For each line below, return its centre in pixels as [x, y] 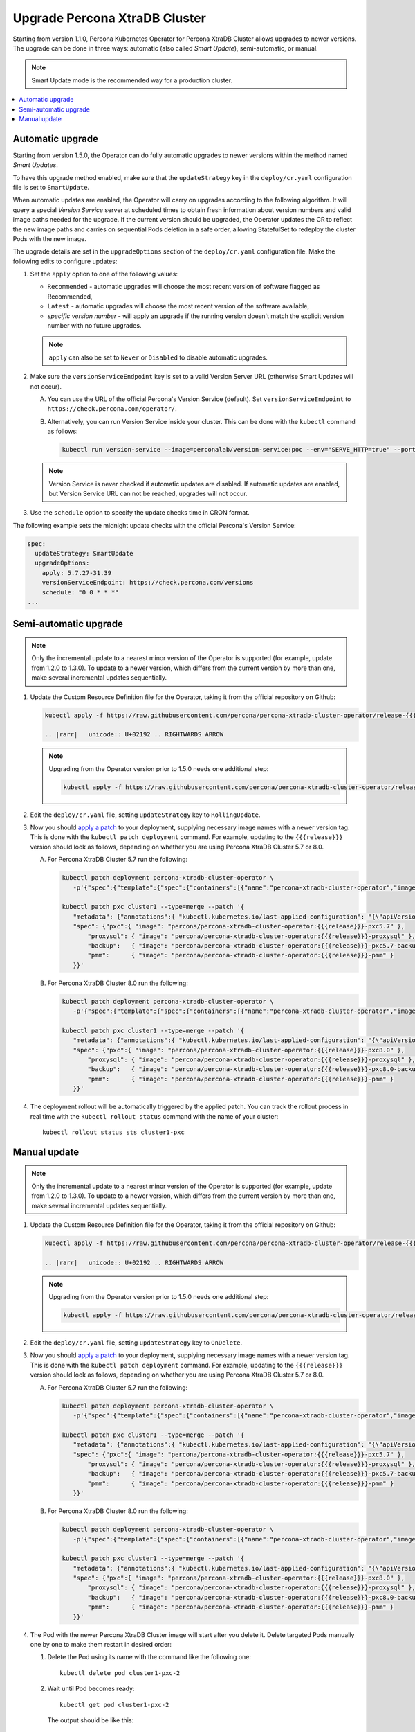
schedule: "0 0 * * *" [80, 592]
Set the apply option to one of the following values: [104, 274]
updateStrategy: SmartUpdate [84, 554]
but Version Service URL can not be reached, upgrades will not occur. [148, 493]
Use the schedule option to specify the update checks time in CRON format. [140, 513]
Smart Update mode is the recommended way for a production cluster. [132, 80]
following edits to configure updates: [65, 261]
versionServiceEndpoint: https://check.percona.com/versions [148, 583]
